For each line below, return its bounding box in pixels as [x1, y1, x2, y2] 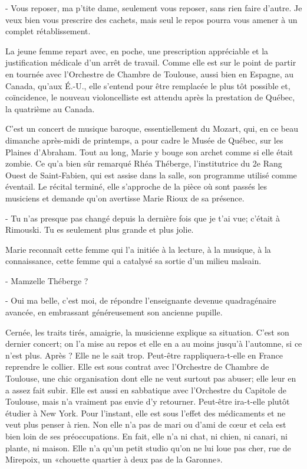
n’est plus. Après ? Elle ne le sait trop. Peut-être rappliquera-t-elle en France [5, 349, 283, 361]
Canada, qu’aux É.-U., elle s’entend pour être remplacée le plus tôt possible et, [5, 79, 291, 92]
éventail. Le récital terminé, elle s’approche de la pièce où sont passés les [5, 180, 268, 193]
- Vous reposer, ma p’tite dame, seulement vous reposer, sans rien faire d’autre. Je [5, 2, 302, 14]
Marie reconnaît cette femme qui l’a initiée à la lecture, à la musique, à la [5, 243, 271, 255]
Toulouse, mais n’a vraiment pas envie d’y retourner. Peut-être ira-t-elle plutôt [5, 395, 290, 408]
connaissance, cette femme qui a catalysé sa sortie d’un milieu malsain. [5, 255, 262, 267]
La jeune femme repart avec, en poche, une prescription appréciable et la [5, 44, 269, 57]
